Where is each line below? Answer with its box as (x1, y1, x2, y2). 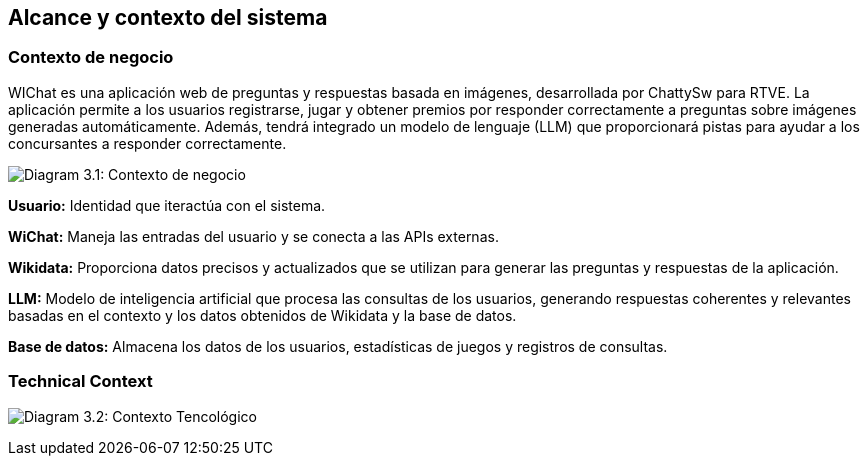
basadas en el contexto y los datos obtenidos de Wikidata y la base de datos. (8, 306, 517, 324)
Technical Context (8, 371, 153, 392)
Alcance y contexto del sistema (8, 5, 328, 30)
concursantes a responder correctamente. (8, 134, 287, 152)
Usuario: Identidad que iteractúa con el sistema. (8, 196, 326, 214)
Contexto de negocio (8, 47, 174, 68)
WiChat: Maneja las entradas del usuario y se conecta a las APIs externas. (8, 227, 499, 245)
